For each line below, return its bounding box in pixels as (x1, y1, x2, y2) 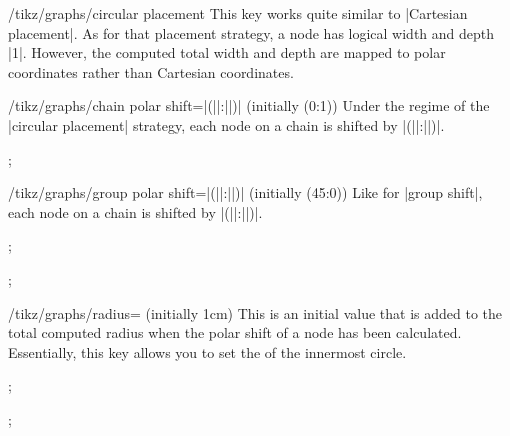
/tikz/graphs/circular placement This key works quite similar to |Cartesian (8, 3, 468, 23)
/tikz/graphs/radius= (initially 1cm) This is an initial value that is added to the (8, 302, 503, 323)
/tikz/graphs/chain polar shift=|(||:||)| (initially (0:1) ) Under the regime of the (8, 95, 490, 116)
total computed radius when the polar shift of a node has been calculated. (8, 322, 462, 343)
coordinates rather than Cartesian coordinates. (8, 61, 294, 82)
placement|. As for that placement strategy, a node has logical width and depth (8, 22, 495, 43)
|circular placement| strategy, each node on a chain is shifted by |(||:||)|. (8, 114, 445, 135)
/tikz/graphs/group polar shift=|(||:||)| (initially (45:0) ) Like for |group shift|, (8, 182, 483, 203)
